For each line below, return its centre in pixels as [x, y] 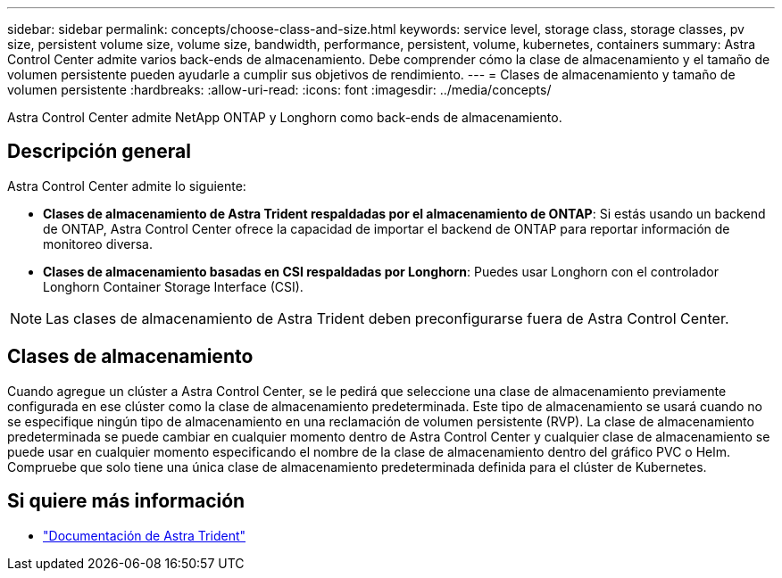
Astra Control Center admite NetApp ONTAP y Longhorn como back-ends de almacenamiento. [285, 117]
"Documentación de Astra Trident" [145, 535]
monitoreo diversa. [98, 244]
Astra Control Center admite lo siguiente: [127, 186]
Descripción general [99, 152]
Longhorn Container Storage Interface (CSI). [173, 286]
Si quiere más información [126, 501]
